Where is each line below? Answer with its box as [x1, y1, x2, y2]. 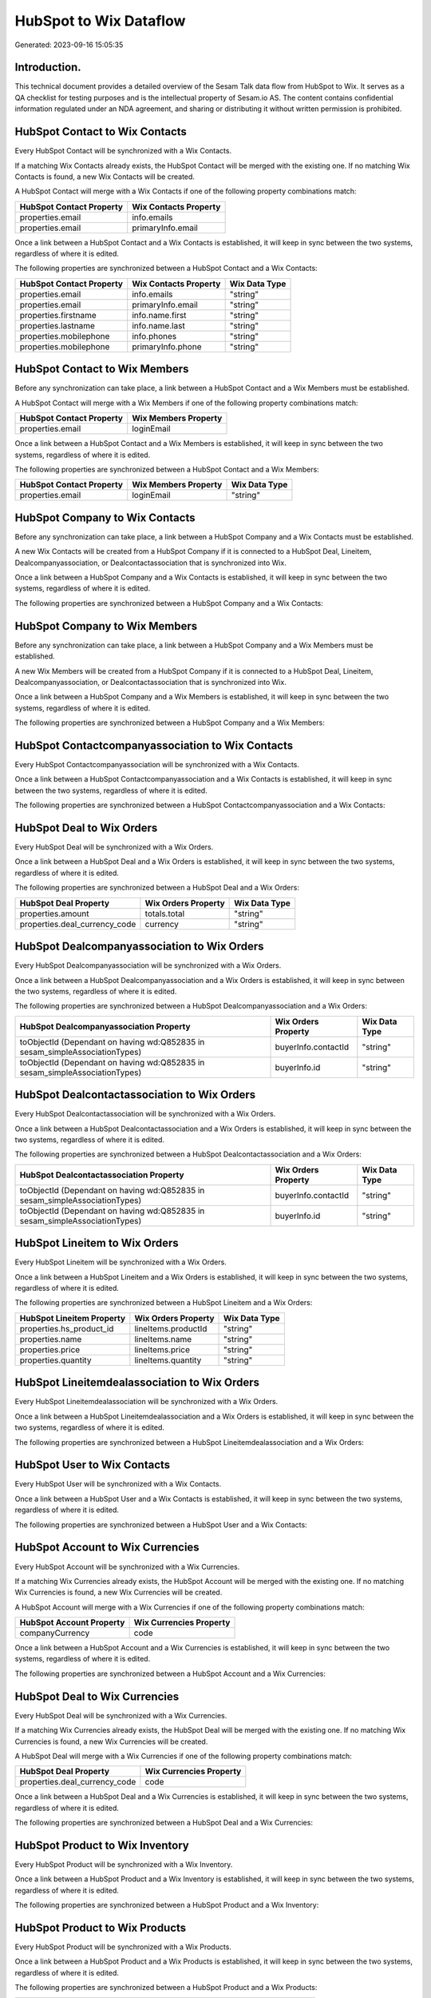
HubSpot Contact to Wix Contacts [14, 125, 188, 139]
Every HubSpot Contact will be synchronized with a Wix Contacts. [14, 146, 231, 156]
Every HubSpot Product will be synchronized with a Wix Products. [14, 1942, 231, 1952]
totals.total [144, 908, 185, 919]
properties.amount [19, 908, 89, 919]
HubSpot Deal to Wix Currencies [14, 1690, 180, 1703]
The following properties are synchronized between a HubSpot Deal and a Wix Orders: [14, 883, 299, 893]
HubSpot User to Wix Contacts [14, 1459, 171, 1472]
